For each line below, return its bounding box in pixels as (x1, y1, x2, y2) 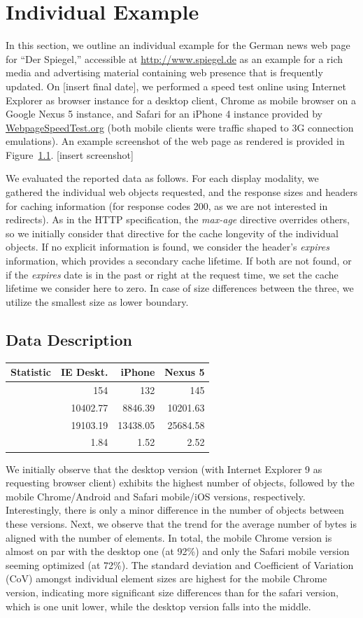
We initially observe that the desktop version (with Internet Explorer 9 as (6, 461, 322, 476)
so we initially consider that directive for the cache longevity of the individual (6, 225, 339, 240)
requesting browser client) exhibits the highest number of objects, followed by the (6, 475, 355, 490)
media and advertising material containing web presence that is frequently (6, 65, 323, 80)
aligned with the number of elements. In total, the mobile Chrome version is (6, 530, 332, 545)
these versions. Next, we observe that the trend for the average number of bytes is (6, 516, 357, 531)
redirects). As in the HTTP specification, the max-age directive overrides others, (6, 212, 350, 227)
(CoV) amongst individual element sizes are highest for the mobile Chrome (6, 571, 327, 586)
